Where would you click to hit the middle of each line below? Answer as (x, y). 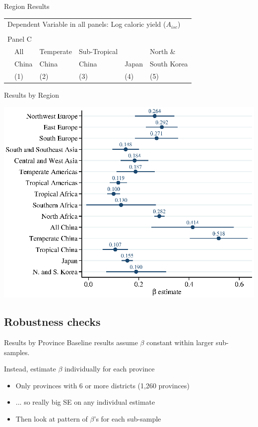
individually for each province (110, 369)
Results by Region (32, 95)
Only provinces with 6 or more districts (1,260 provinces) (102, 385)
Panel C (20, 39)
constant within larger (180, 342)
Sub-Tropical (98, 51)
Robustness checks (52, 322)
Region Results (27, 6)
